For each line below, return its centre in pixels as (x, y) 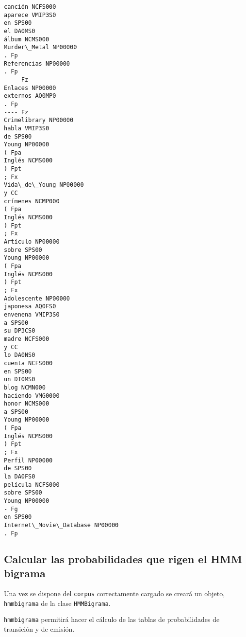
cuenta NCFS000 (28, 363)
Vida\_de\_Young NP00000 (44, 185)
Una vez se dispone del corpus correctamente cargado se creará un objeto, (115, 593)
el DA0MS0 (20, 31)
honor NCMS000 (27, 404)
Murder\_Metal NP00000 (41, 47)
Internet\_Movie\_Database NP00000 (61, 525)
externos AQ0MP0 (30, 96)
